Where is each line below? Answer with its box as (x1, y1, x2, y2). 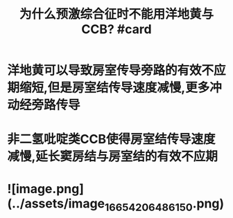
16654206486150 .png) (104, 195, 225, 214)
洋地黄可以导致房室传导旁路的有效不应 (7, 63, 227, 78)
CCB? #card (81, 21, 152, 37)
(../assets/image (7, 195, 105, 211)
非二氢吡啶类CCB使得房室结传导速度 (7, 131, 216, 147)
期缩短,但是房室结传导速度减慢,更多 (7, 80, 210, 96)
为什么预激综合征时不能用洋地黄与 (19, 6, 214, 22)
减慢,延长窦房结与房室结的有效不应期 (7, 149, 218, 165)
